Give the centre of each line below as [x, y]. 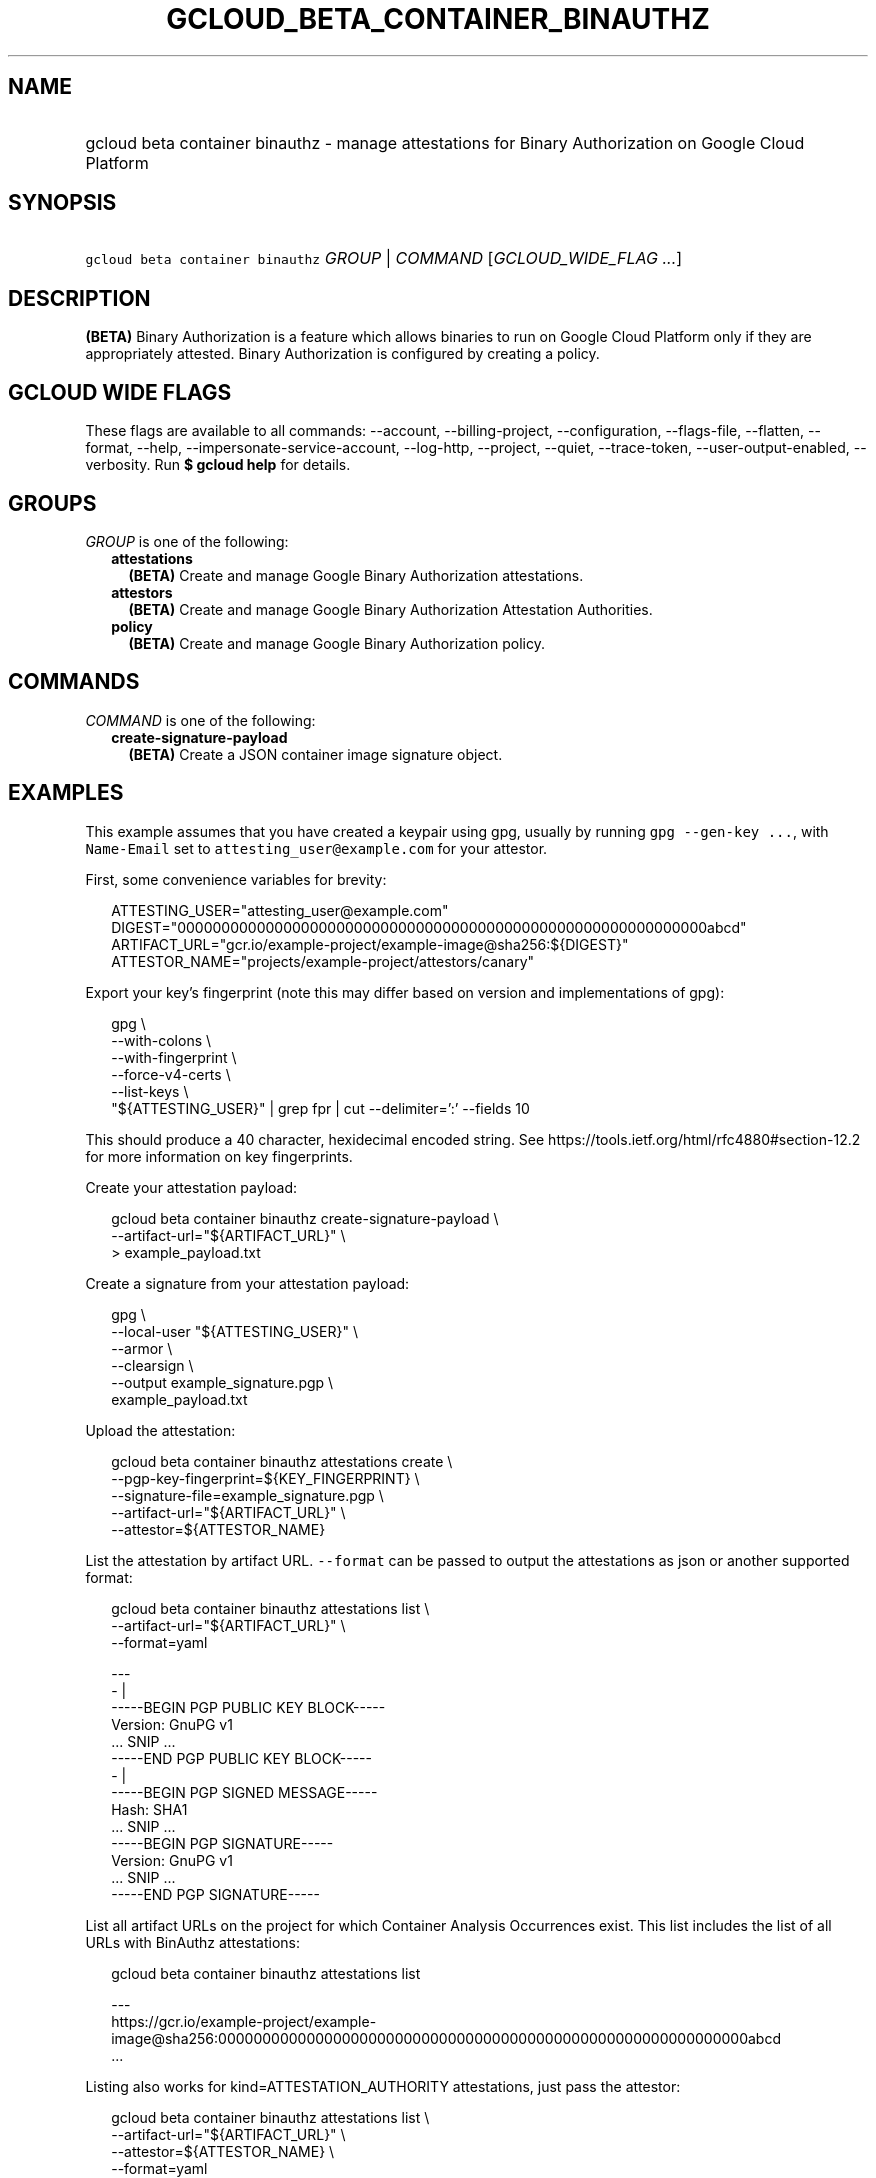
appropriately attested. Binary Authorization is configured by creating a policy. [342, 354]
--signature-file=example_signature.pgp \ [247, 1495]
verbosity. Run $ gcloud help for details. [218, 465]
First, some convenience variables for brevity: [236, 879]
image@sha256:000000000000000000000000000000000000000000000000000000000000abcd [446, 2038]
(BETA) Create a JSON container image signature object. [315, 754]
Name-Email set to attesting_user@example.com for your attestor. [316, 848]
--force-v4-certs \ [171, 1074]
